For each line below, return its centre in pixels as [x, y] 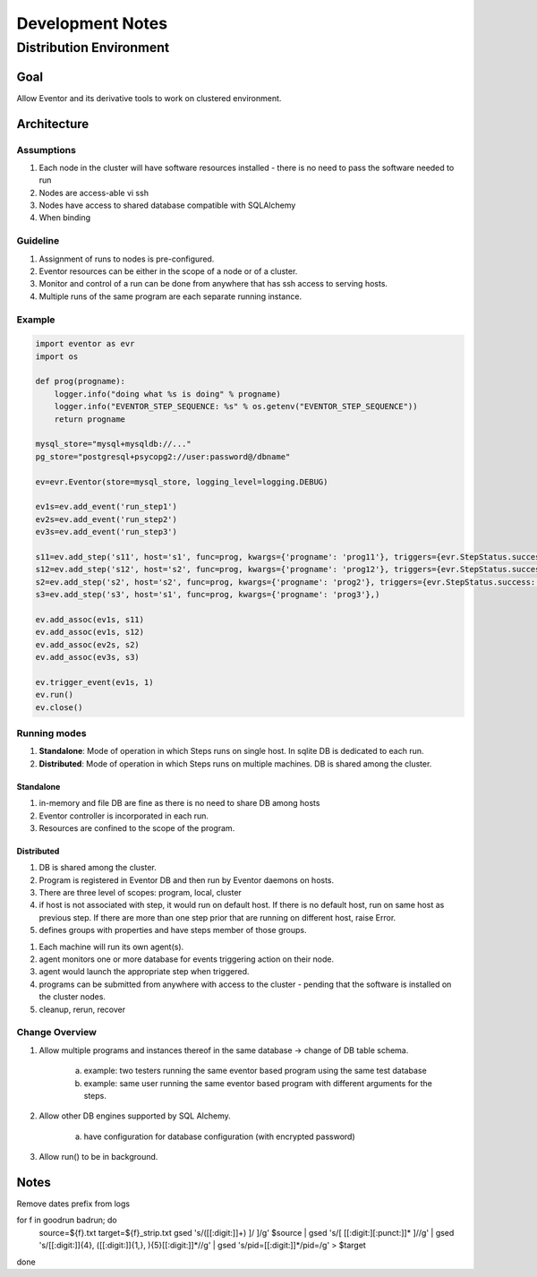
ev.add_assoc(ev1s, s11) [90, 619]
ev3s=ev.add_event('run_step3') [107, 532]
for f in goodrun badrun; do [67, 1220]
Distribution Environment [93, 47]
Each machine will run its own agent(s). [111, 947]
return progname [89, 419]
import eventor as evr [85, 344]
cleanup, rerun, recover [82, 1009]
